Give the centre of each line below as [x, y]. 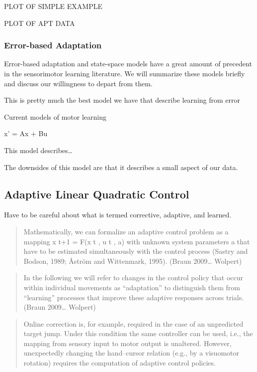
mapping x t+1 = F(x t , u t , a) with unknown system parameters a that [137, 241]
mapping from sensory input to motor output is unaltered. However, [128, 343]
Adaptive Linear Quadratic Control [97, 194]
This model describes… [38, 150]
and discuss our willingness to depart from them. [78, 83]
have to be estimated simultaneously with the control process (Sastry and [136, 251]
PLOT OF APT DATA [40, 23]
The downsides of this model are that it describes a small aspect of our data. [121, 167]
